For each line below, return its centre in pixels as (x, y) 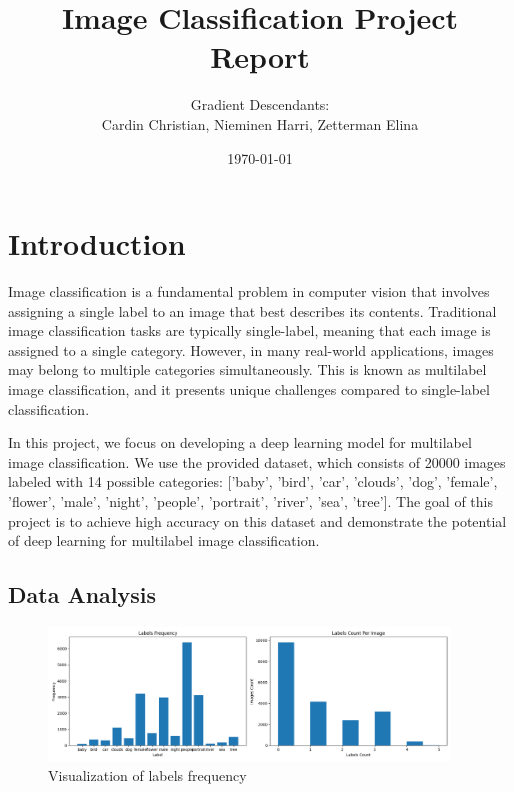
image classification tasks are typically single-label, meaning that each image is (249, 330)
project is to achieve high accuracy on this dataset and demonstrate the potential (257, 520)
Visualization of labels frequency (147, 774)
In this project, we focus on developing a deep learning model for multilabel (240, 442)
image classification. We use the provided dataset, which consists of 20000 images (257, 461)
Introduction (97, 243)
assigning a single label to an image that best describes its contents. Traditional (252, 310)
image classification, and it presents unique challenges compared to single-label (249, 389)
